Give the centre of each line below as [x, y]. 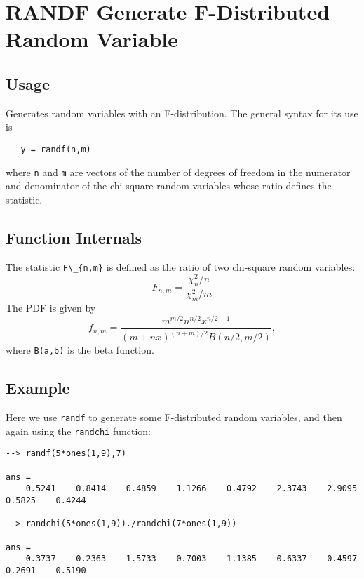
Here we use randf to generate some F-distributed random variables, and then [174, 417]
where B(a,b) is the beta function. [80, 350]
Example [38, 388]
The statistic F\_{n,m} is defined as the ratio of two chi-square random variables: [181, 266]
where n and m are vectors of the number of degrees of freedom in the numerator [178, 172]
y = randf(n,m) [56, 149]
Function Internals [74, 237]
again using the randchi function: [78, 431]
